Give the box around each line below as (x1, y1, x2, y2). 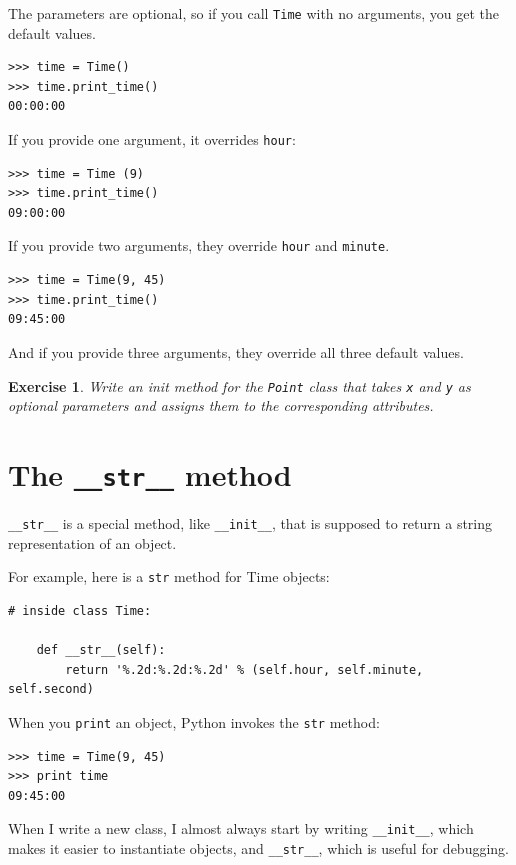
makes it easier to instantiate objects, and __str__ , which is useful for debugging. (8, 837, 509, 858)
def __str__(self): (36, 643, 166, 658)
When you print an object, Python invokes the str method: (8, 711, 380, 732)
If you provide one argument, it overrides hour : (8, 129, 296, 150)
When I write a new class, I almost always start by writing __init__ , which (8, 818, 474, 839)
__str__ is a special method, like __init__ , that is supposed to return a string (8, 513, 493, 533)
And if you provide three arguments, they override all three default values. (8, 341, 464, 362)
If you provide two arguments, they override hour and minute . (8, 235, 390, 256)
